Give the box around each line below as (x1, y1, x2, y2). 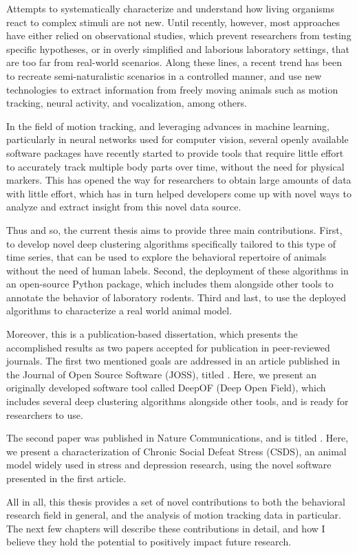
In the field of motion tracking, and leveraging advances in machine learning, (6, 118, 329, 133)
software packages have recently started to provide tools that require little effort (6, 145, 344, 160)
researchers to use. (6, 407, 83, 422)
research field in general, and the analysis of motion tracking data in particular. (6, 508, 342, 522)
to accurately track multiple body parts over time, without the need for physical (6, 159, 345, 173)
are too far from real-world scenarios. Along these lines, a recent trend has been (6, 55, 342, 69)
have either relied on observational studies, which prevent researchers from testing (6, 28, 351, 43)
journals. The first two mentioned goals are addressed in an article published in (6, 354, 340, 368)
